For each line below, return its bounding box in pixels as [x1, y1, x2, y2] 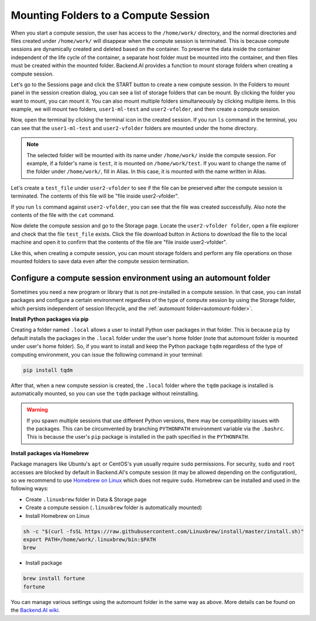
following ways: [11, 485, 49, 492]
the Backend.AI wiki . [11, 607, 60, 614]
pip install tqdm [23, 367, 73, 374]
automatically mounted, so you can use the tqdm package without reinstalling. [11, 390, 200, 397]
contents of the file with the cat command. [11, 211, 115, 218]
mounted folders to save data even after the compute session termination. [11, 257, 190, 264]
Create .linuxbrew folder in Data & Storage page [25, 496, 147, 503]
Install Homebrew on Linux [25, 512, 90, 519]
